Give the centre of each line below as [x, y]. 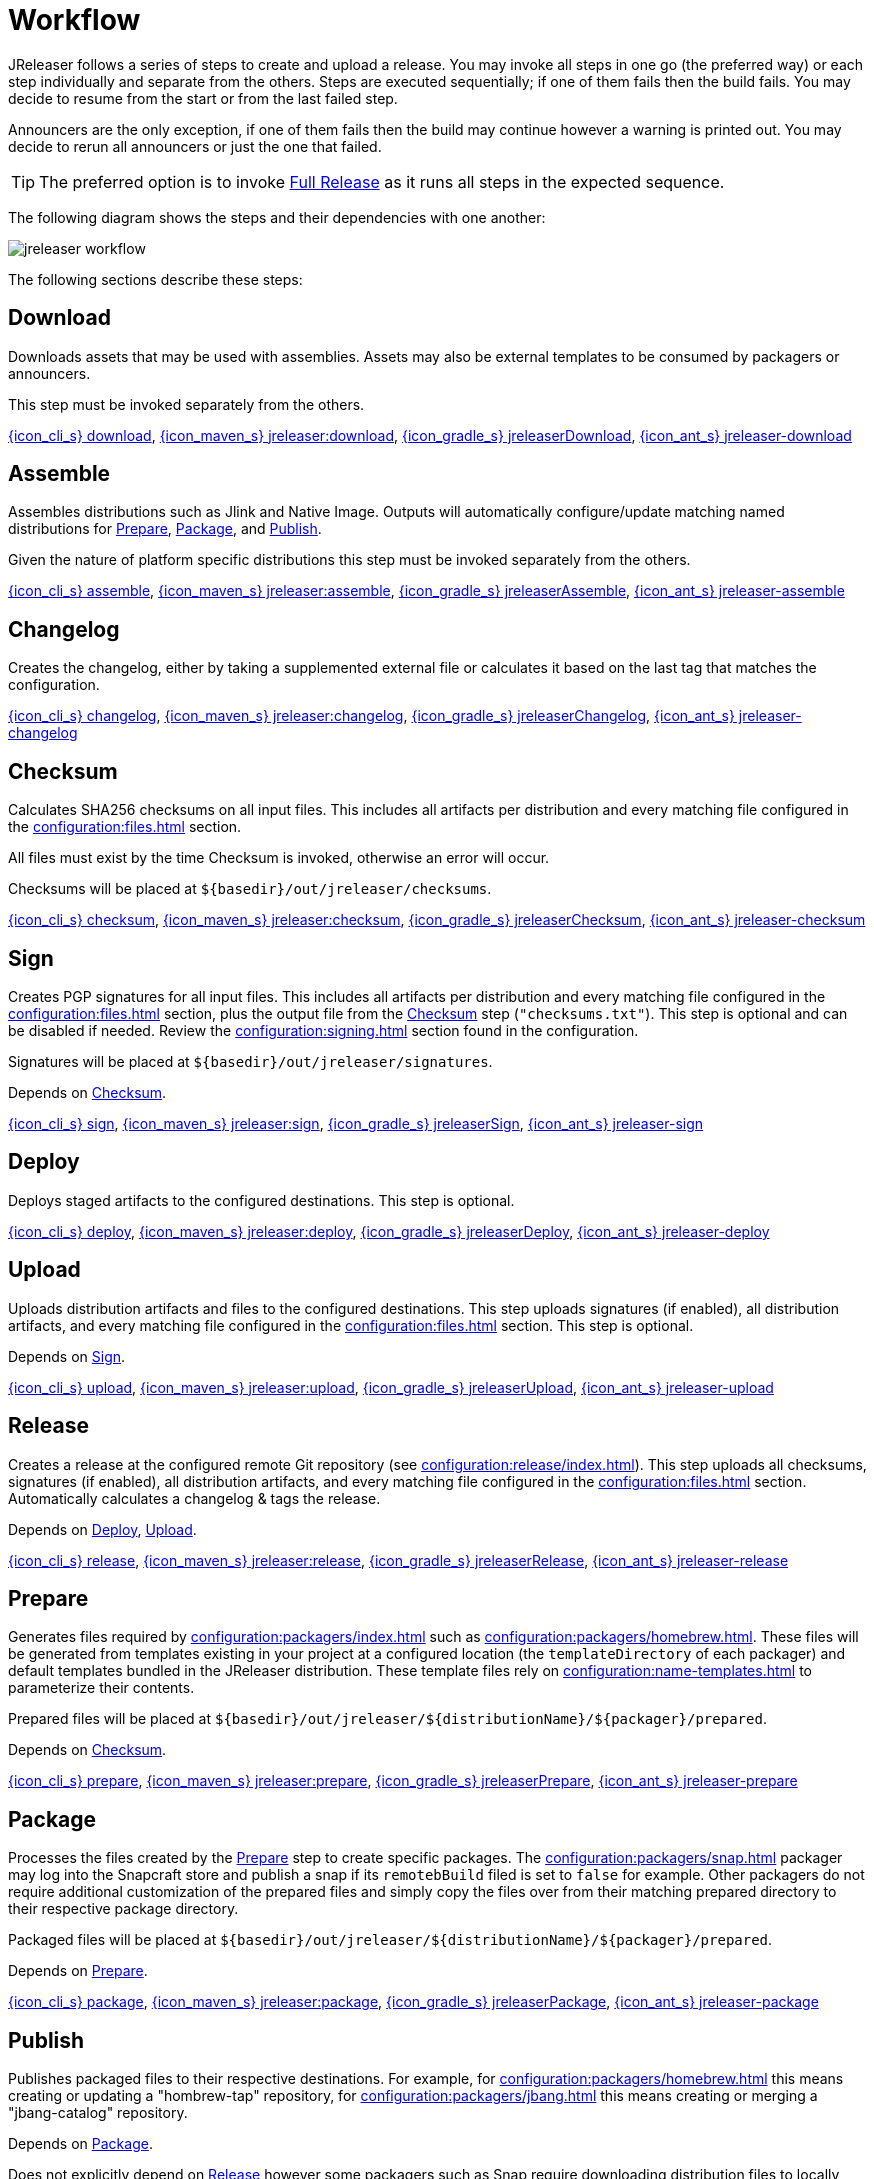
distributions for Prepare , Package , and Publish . [165, 529]
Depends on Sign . [67, 1356]
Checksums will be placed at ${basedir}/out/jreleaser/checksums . [250, 889]
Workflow [74, 20]
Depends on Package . [80, 2144]
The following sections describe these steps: [155, 279]
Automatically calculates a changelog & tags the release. [194, 1498]
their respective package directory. [123, 1909]
